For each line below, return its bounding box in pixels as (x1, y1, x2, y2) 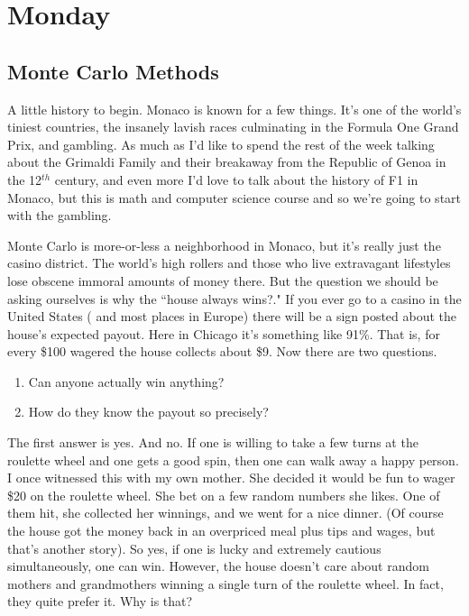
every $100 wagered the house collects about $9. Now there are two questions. (7, 342, 437, 361)
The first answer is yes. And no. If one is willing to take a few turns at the (7, 433, 418, 452)
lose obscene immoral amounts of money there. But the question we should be (7, 271, 438, 290)
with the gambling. (7, 206, 112, 225)
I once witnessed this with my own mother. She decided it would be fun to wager (7, 468, 455, 487)
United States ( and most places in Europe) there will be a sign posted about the (7, 307, 457, 326)
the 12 (7, 170, 42, 188)
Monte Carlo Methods (7, 57, 219, 85)
